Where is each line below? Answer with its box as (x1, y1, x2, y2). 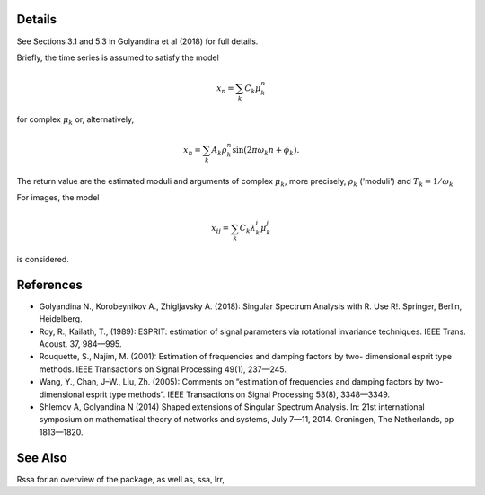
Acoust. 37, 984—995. (39, 339, 122, 349)
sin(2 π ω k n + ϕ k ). (232, 145, 300, 157)
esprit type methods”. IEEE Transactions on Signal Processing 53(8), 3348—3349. (85, 389, 391, 400)
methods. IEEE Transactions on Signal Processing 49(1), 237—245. (39, 364, 287, 375)
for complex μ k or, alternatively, (16, 113, 135, 127)
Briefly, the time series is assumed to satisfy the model (16, 52, 219, 63)
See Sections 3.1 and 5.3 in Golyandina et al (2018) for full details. (16, 36, 259, 47)
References (16, 277, 83, 292)
